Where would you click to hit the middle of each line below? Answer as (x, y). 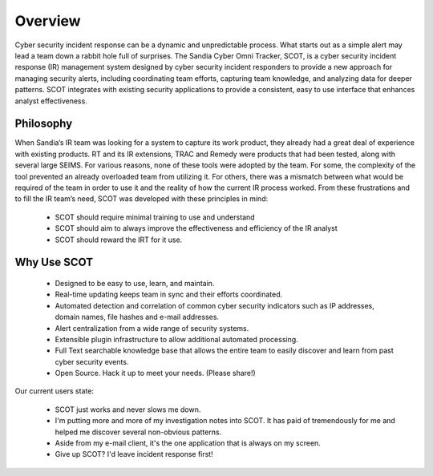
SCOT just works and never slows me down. (128, 409)
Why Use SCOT (54, 262)
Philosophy (44, 124)
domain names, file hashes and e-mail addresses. (137, 317)
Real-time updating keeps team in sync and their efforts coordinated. (169, 294)
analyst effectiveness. (51, 101)
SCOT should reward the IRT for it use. (119, 240)
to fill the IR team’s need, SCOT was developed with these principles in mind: (142, 199)
